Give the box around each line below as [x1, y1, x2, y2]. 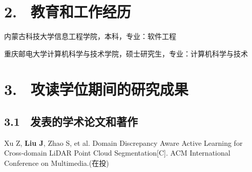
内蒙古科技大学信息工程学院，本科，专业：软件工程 [4, 31, 176, 42]
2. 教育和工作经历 [4, 1, 131, 22]
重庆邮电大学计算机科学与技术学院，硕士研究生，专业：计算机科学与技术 [4, 48, 248, 59]
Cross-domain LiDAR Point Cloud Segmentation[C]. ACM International [4, 147, 230, 158]
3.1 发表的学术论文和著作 [4, 113, 138, 129]
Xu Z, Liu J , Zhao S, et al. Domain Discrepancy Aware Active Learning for [4, 137, 243, 148]
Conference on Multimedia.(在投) [4, 158, 109, 168]
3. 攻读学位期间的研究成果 [4, 78, 188, 99]
